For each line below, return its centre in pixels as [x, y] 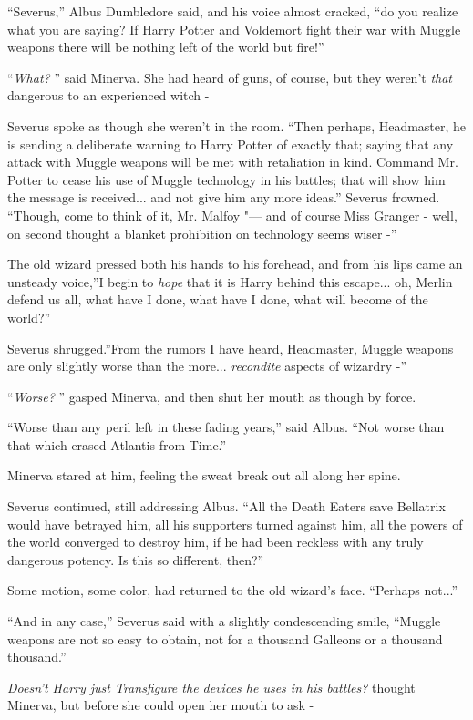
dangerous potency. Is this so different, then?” [136, 559]
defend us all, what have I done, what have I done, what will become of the [218, 299]
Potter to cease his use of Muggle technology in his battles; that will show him [226, 179]
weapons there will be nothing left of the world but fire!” [166, 47]
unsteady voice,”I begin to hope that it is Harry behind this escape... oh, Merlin [230, 281]
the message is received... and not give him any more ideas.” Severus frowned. [224, 197]
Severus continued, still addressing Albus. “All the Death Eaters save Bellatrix [226, 506]
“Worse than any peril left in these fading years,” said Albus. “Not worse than [226, 427]
